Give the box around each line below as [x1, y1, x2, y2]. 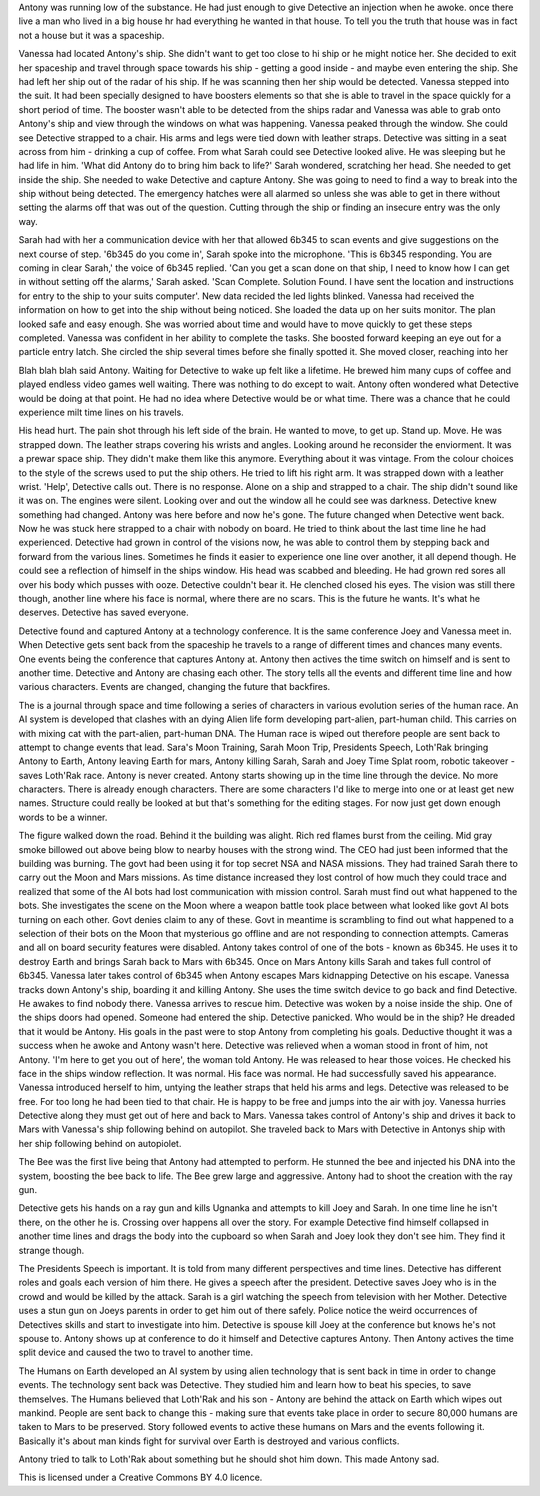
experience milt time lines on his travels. [18, 406, 184, 418]
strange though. [18, 1244, 85, 1256]
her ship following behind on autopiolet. [18, 1137, 182, 1149]
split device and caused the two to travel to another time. [18, 1346, 254, 1359]
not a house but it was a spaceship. [18, 29, 165, 41]
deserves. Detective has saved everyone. [18, 606, 189, 619]
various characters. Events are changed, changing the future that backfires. [18, 681, 331, 693]
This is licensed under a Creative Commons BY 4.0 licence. [18, 1471, 263, 1484]
